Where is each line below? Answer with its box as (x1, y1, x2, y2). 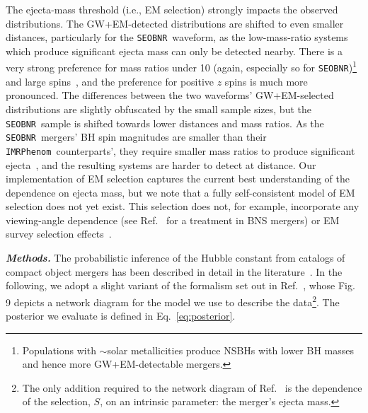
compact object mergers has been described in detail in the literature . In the (6, 264, 343, 279)
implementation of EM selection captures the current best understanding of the (6, 171, 350, 186)
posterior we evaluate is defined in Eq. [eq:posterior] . (6, 308, 236, 323)
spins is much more (224, 74, 308, 88)
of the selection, (22, 394, 91, 409)
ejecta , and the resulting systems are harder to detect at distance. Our (6, 157, 316, 172)
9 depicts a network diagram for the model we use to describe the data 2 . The (6, 292, 340, 309)
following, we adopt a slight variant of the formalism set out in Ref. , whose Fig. (6, 278, 355, 293)
